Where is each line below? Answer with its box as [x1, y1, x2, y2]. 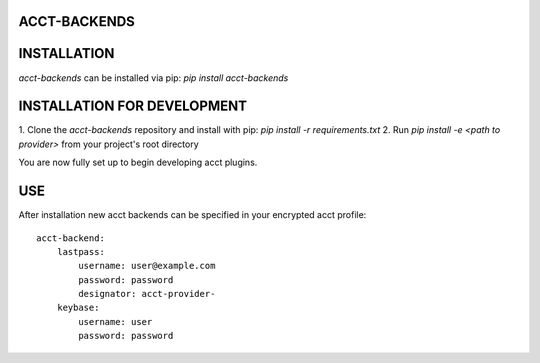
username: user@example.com [78, 260, 216, 272]
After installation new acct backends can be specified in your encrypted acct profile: [18, 209, 367, 221]
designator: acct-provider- [78, 288, 216, 300]
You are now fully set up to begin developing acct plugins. [18, 156, 258, 169]
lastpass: [56, 246, 105, 257]
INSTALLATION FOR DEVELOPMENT [18, 98, 247, 115]
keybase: [56, 302, 100, 314]
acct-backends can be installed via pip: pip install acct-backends [18, 71, 289, 84]
